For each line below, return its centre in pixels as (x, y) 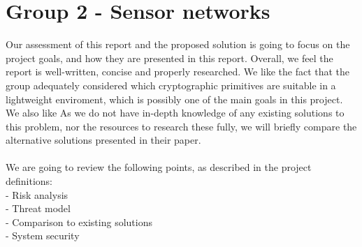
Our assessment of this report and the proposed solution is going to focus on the (178, 44)
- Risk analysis (37, 194)
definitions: (29, 181)
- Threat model (38, 208)
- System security (43, 235)
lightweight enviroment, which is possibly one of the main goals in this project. (174, 99)
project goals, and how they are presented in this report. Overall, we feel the (169, 58)
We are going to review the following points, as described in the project (159, 167)
